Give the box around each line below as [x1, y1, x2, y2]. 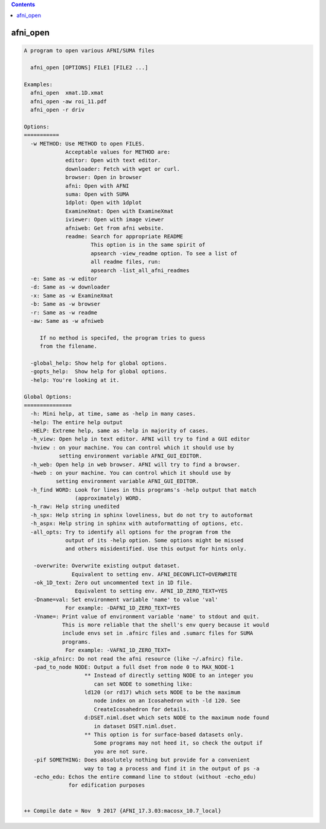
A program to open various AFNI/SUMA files [24, 47, 155, 54]
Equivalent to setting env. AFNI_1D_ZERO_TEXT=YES [74, 588, 228, 594]
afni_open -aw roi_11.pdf [30, 98, 107, 105]
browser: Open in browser [65, 174, 142, 181]
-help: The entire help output [30, 419, 123, 425]
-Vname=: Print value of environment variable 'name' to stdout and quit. [33, 613, 260, 620]
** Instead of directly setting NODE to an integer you [84, 672, 254, 679]
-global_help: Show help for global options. [30, 360, 167, 366]
